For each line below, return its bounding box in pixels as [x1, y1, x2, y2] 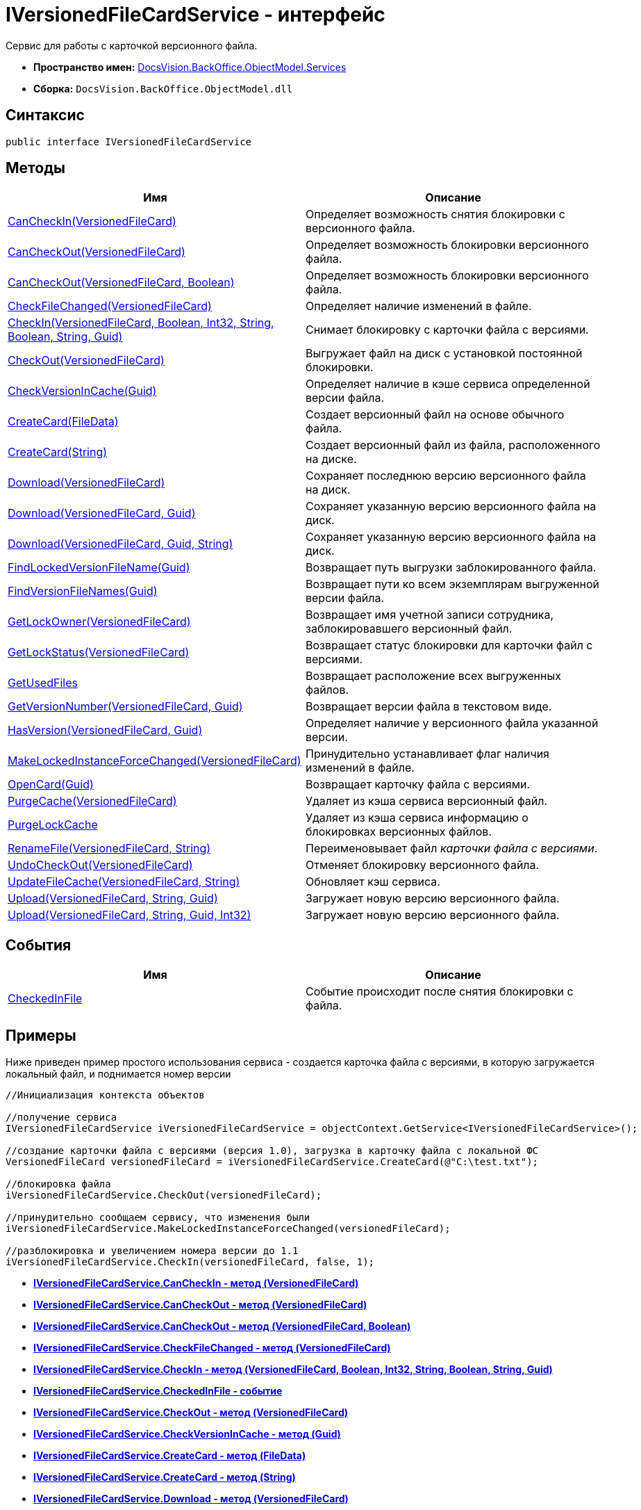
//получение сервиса [6, 1112, 117, 1123]
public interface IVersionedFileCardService [6, 136, 252, 147]
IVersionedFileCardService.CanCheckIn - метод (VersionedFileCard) [33, 1277, 359, 1290]
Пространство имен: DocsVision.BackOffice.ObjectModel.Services [33, 60, 347, 73]
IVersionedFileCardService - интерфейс [6, 3, 385, 26]
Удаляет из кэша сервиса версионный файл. [306, 794, 548, 809]
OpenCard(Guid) [8, 777, 94, 792]
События [6, 936, 72, 954]
